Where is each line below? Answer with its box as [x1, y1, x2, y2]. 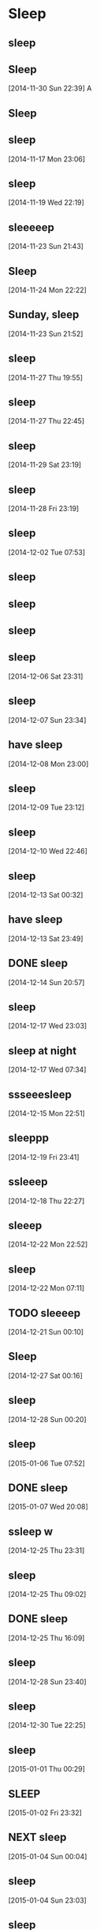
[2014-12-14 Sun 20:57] [8, 977, 85, 987]
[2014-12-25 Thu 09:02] [8, 1589, 87, 1598]
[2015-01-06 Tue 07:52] [8, 1458, 85, 1468]
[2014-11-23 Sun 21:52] [8, 328, 83, 339]
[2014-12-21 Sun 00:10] [8, 1328, 84, 1337]
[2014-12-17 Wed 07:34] [8, 1065, 87, 1075]
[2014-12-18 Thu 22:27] [8, 1196, 85, 1206]
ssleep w [8, 1524, 54, 1538]
